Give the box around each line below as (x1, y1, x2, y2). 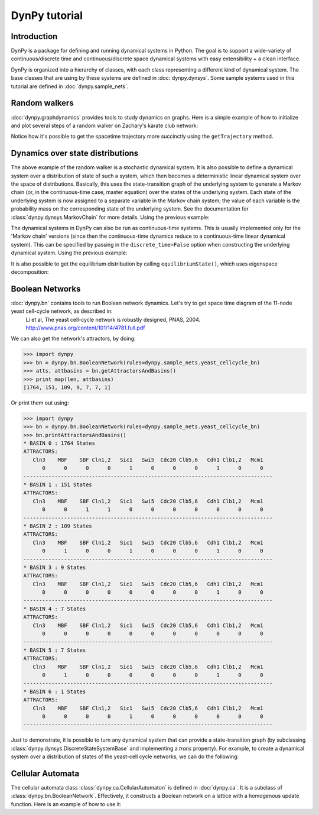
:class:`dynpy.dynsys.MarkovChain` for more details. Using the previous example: (11, 214, 210, 221)
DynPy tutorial (11, 9, 83, 22)
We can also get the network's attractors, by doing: (11, 335, 136, 342)
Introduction (11, 31, 58, 41)
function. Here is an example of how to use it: (11, 800, 122, 807)
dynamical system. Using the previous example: (11, 249, 128, 257)
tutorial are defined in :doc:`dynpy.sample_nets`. (11, 83, 129, 90)
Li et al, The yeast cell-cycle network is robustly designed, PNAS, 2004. (25, 316, 201, 323)
